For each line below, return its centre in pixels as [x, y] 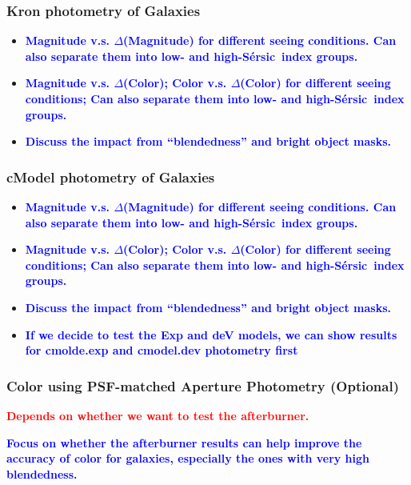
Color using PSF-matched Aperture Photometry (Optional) [203, 385]
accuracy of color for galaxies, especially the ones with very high [188, 458]
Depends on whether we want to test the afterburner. [158, 415]
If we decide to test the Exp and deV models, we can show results [211, 334]
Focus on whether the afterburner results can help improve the [184, 442]
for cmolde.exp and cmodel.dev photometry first [162, 350]
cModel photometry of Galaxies [111, 176]
